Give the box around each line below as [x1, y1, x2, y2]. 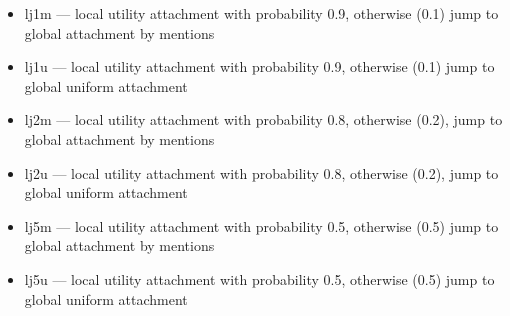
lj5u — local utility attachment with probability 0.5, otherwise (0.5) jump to [24, 268, 495, 289]
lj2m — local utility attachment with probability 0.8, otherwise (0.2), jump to [24, 109, 503, 130]
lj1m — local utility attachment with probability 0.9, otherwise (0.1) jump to [24, 3, 499, 23]
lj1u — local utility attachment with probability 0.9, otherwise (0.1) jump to [24, 56, 495, 77]
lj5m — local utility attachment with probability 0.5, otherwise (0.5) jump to [24, 215, 499, 236]
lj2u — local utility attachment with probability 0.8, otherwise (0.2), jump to [24, 162, 499, 183]
